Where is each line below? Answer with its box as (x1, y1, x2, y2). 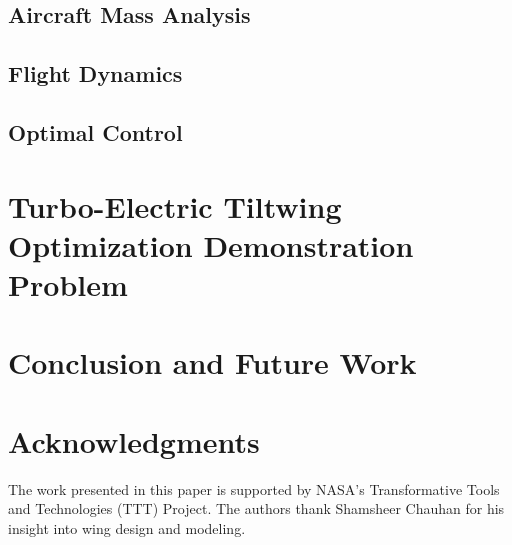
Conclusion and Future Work (8, 342, 417, 383)
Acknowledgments (8, 420, 260, 461)
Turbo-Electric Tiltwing (8, 185, 342, 226)
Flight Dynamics (8, 58, 183, 89)
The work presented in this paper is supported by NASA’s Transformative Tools (8, 478, 500, 499)
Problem (8, 263, 128, 304)
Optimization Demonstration (8, 224, 414, 265)
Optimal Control (8, 116, 183, 147)
